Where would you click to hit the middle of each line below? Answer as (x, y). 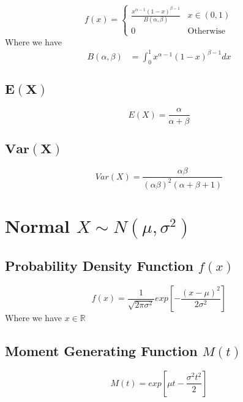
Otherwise (207, 32)
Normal (37, 225)
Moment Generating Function (101, 351)
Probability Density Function (99, 266)
